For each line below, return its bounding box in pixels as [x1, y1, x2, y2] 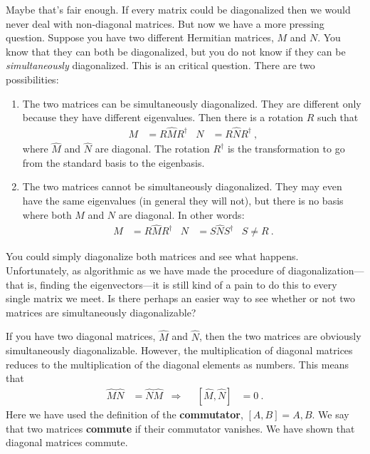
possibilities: [6, 71, 59, 86]
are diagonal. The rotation [95, 141, 210, 156]
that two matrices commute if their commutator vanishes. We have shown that [6, 421, 355, 435]
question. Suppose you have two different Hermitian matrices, [6, 30, 274, 45]
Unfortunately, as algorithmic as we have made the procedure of [6, 263, 285, 278]
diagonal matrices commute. [6, 435, 128, 450]
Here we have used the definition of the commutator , [6, 407, 243, 422]
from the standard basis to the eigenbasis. [22, 155, 205, 170]
